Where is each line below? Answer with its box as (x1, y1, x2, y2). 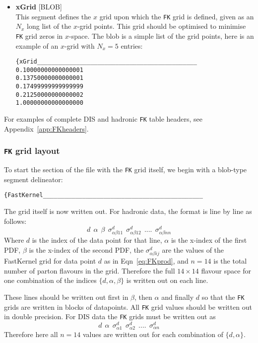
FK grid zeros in (15, 30, 63, 41)
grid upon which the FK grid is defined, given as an (99, 11, 254, 21)
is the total (213, 256, 247, 266)
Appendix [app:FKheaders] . (4, 123, 89, 134)
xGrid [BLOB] (15, 1, 62, 11)
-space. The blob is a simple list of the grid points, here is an (69, 30, 254, 41)
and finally (161, 291, 194, 302)
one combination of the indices (4, 275, 97, 285)
